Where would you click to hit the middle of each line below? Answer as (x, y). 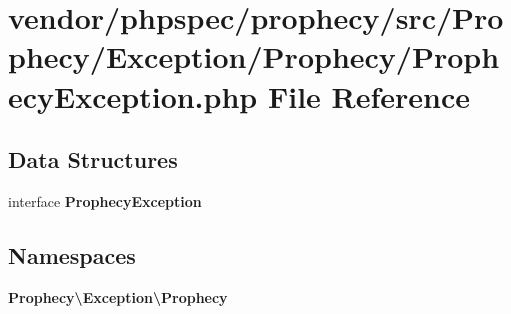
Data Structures (93, 159)
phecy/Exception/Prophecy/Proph (254, 56)
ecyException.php (133, 95)
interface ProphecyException (105, 200)
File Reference (369, 95)
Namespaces (72, 254)
